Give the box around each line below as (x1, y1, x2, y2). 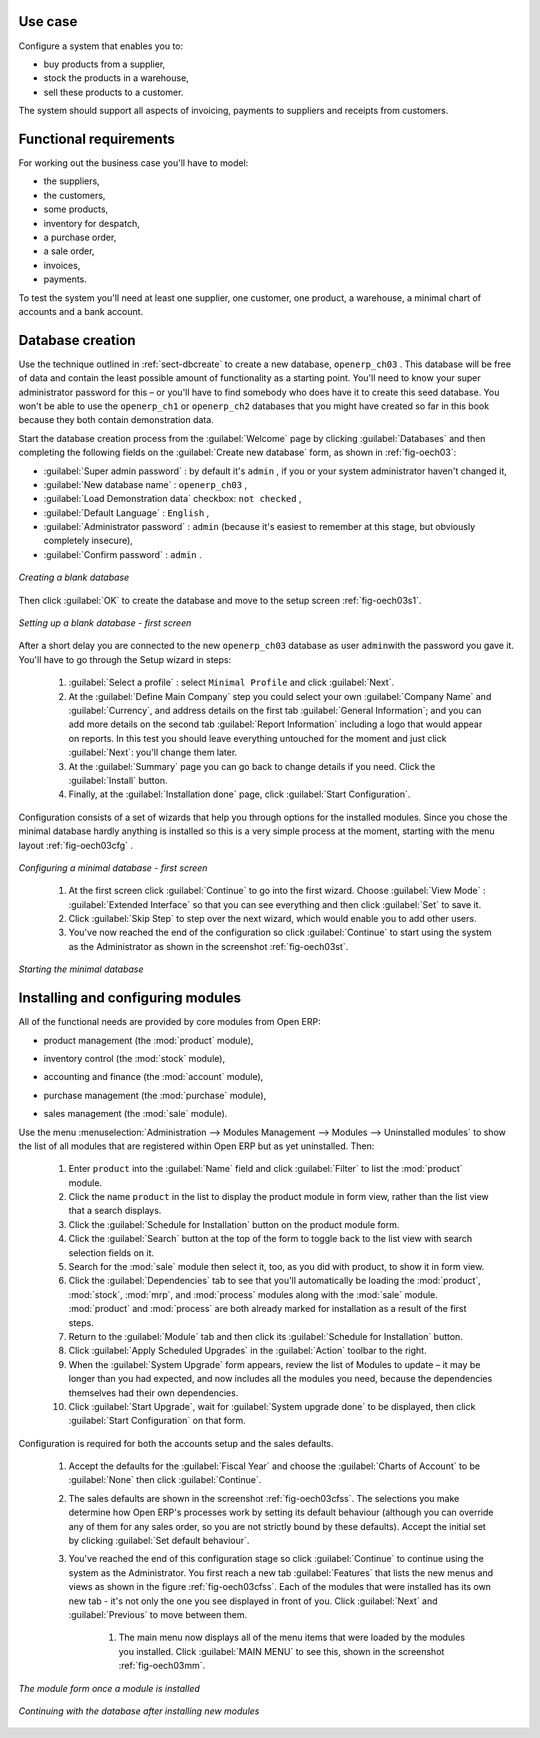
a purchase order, (43, 231, 117, 243)
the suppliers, (43, 175, 100, 187)
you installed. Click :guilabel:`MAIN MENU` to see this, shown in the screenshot (118, 1645, 445, 1657)
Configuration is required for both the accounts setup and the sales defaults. (18, 1437, 334, 1449)
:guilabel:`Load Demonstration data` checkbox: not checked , (43, 493, 302, 505)
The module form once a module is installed (18, 1682, 200, 1694)
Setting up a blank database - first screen (18, 617, 192, 629)
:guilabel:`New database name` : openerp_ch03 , (43, 478, 248, 490)
